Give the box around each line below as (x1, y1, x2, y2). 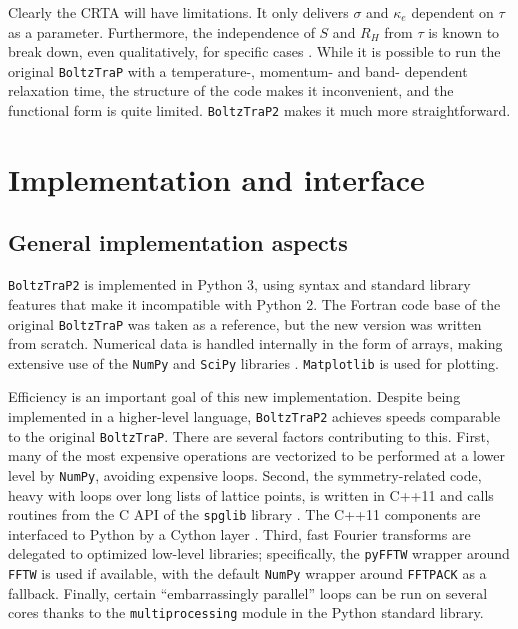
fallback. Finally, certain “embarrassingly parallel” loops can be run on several (8, 582, 488, 603)
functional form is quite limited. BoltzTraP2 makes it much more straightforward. (8, 100, 511, 121)
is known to (428, 21, 500, 42)
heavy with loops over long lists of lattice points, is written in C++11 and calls (8, 484, 494, 505)
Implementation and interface (8, 158, 425, 199)
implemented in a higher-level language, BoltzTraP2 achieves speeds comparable (8, 406, 501, 427)
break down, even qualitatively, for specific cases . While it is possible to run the (8, 41, 501, 62)
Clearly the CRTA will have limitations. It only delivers (8, 2, 349, 22)
